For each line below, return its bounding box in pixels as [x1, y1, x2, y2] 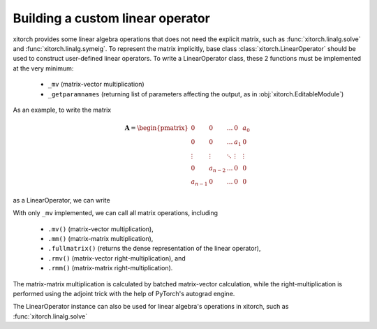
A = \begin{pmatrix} [124, 124, 188, 132]
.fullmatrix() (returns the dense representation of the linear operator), [47, 244, 261, 253]
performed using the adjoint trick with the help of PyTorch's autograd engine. [13, 290, 235, 298]
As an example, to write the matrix [13, 105, 112, 114]
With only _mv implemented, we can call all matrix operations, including [13, 209, 219, 217]
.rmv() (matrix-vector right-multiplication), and [47, 254, 186, 262]
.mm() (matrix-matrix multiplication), [47, 235, 154, 243]
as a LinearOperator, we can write [13, 196, 111, 204]
